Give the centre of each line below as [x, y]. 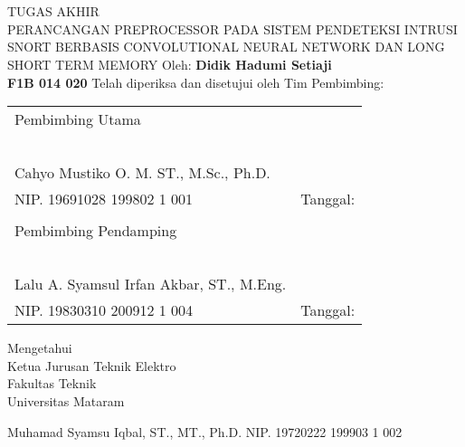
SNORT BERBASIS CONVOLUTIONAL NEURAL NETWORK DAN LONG [226, 47]
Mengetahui [40, 348]
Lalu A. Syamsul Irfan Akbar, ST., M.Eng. [151, 284]
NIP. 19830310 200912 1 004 [104, 310]
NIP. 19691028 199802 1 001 [104, 199]
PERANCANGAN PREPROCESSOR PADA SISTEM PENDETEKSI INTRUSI [232, 29]
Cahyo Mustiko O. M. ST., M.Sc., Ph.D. [142, 173]
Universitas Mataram [66, 400]
